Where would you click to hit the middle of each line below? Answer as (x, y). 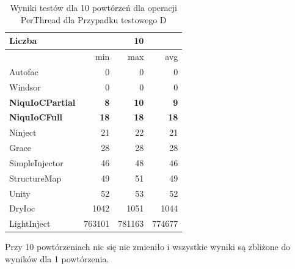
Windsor (25, 87)
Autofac (24, 71)
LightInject (30, 223)
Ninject (23, 132)
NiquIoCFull (36, 117)
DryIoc (22, 208)
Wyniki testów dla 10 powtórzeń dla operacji (93, 7)
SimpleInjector (36, 162)
